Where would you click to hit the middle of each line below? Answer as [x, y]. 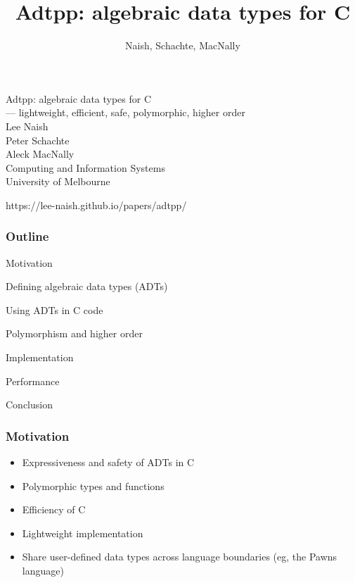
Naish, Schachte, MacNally [183, 45]
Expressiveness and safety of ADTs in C [108, 462]
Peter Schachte [38, 140]
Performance [33, 381]
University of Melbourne [58, 181]
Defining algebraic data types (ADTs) [87, 286]
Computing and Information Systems [85, 167]
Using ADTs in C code [54, 309]
